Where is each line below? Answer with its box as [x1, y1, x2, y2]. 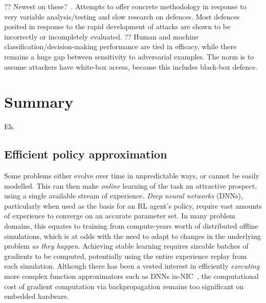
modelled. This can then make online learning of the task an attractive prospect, [4, 180, 257, 191]
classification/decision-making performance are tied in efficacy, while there [4, 41, 237, 52]
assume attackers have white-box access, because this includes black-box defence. [4, 61, 258, 72]
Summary [4, 91, 74, 112]
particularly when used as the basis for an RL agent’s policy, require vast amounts [4, 200, 262, 211]
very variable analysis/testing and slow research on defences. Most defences [4, 11, 240, 22]
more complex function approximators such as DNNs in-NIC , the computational [4, 271, 259, 281]
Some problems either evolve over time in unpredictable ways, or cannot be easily [4, 170, 259, 181]
